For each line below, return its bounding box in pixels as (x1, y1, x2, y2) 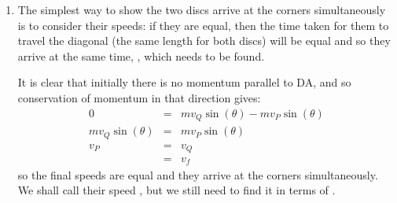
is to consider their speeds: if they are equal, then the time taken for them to (17, 17, 389, 33)
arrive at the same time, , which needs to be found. (17, 47, 265, 64)
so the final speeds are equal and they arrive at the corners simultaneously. (17, 166, 378, 183)
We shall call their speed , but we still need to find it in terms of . (17, 182, 336, 198)
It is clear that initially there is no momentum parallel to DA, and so (17, 74, 351, 90)
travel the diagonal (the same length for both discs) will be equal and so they (17, 32, 391, 49)
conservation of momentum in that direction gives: (17, 89, 261, 105)
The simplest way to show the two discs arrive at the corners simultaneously (17, 2, 386, 17)
